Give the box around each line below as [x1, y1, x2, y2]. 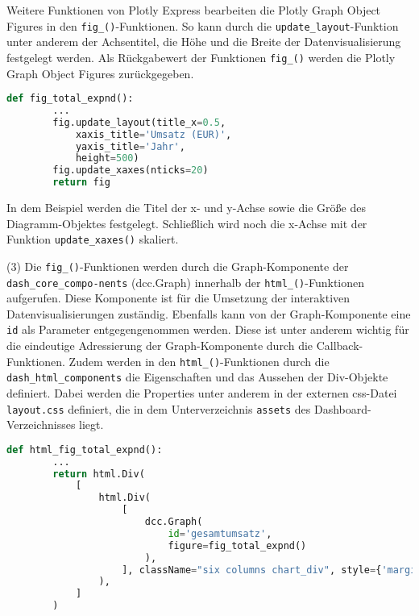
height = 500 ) [75, 152, 139, 164]
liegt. [79, 416, 104, 433]
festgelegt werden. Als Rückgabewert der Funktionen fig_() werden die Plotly [6, 48, 396, 65]
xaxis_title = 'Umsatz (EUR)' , [75, 128, 232, 140]
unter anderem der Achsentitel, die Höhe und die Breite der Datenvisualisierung [6, 33, 401, 50]
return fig [52, 177, 110, 189]
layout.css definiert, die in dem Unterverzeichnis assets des [6, 400, 311, 417]
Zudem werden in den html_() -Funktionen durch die [68, 352, 330, 369]
